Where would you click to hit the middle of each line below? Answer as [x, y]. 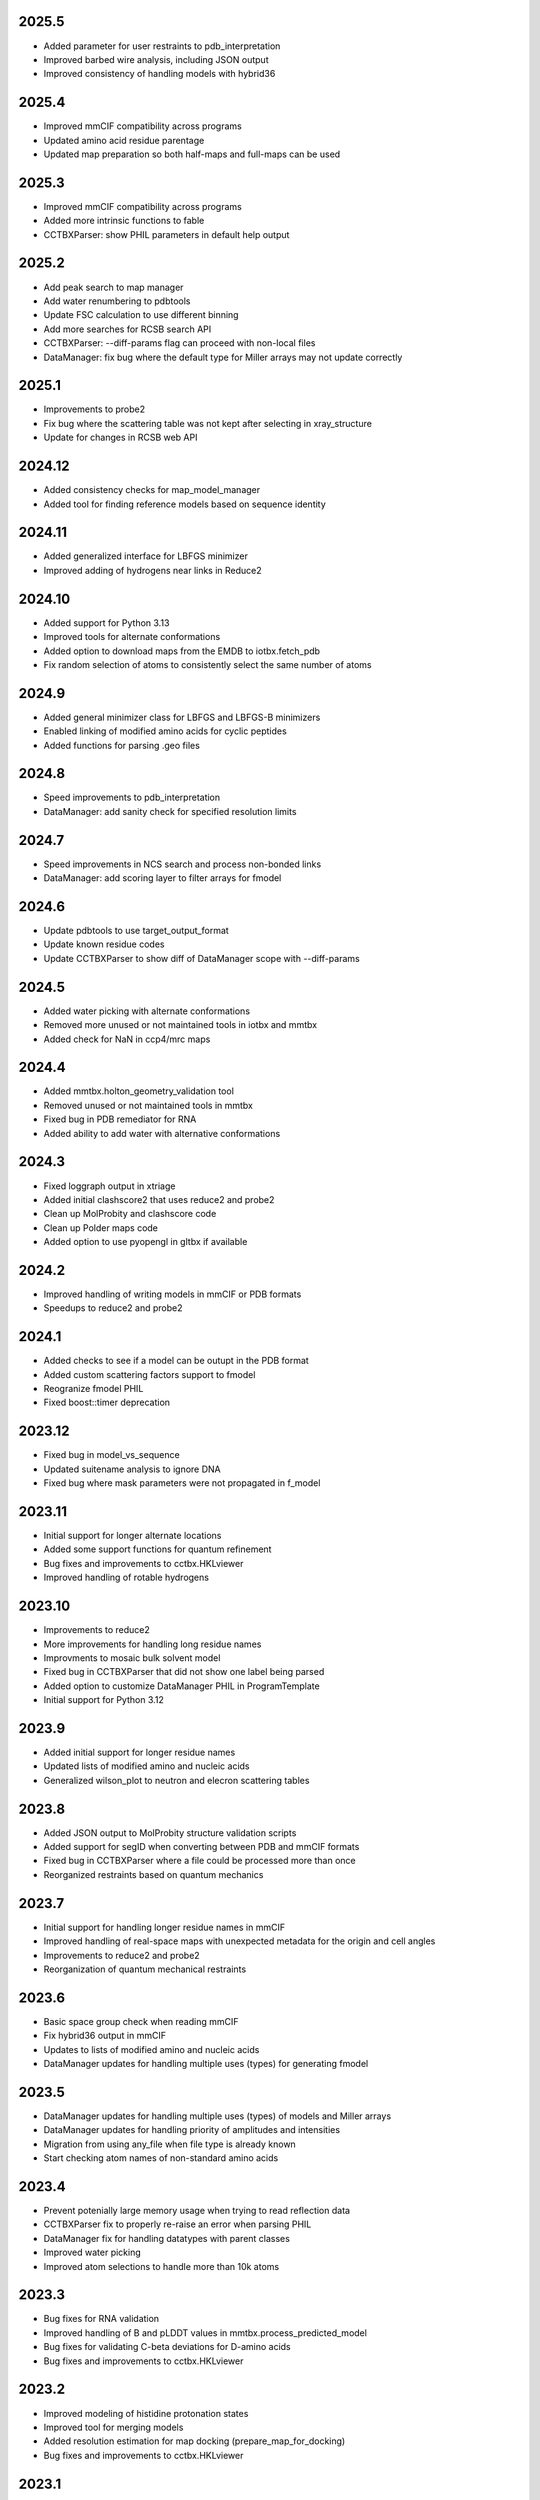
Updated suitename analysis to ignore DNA [132, 1469]
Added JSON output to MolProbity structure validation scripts [170, 1832]
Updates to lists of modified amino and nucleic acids [151, 2049]
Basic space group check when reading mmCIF [141, 2021]
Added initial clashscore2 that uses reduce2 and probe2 [159, 1199]
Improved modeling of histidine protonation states [146, 2413]
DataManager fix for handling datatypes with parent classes [166, 2238]
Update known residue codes [104, 944]
